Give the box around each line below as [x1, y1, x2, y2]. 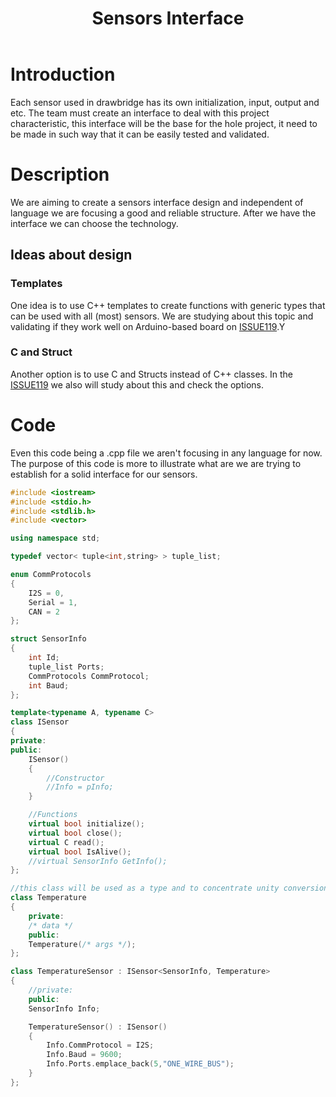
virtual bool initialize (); [28, 819, 145, 829]
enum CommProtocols [10, 570, 92, 580]
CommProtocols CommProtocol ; [28, 671, 150, 681]
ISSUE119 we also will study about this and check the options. [10, 378, 265, 391]
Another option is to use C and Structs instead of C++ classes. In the [10, 368, 293, 380]
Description [10, 163, 110, 186]
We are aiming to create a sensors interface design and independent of [10, 196, 304, 208]
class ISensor [10, 717, 70, 727]
